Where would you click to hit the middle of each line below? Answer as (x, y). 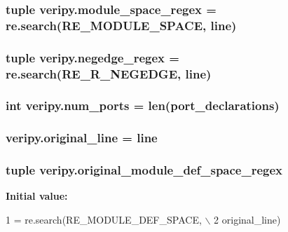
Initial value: (37, 196)
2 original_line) (247, 220)
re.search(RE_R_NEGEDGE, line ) (109, 73)
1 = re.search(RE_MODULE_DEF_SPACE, (104, 220)
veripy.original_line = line (82, 138)
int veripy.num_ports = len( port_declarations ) (143, 105)
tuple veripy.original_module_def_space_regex (144, 170)
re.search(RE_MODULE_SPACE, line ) (121, 25)
